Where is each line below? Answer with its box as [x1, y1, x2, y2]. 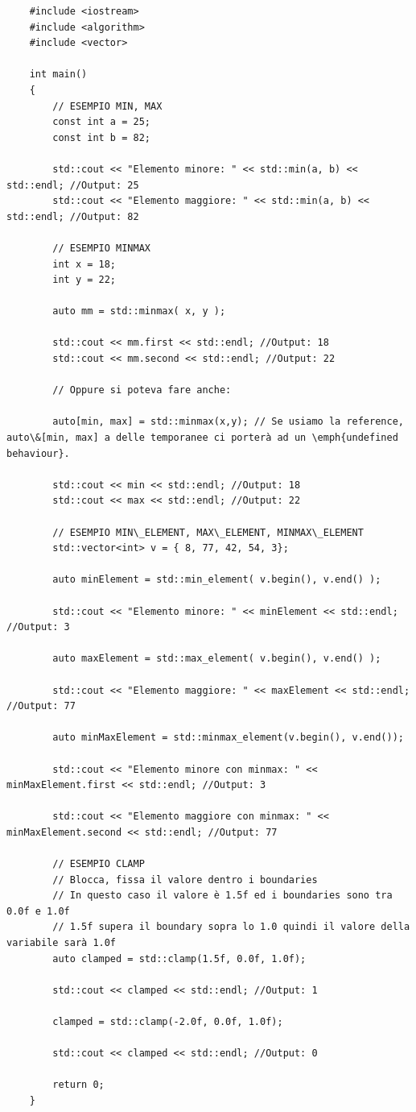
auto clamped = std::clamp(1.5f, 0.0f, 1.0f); [52, 952, 307, 965]
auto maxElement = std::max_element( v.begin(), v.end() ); [52, 653, 381, 665]
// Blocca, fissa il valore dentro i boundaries [52, 873, 318, 886]
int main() [29, 68, 88, 81]
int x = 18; [52, 258, 117, 270]
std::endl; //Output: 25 [6, 179, 139, 191]
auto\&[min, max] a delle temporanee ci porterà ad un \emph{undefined [6, 432, 398, 444]
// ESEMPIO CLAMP [52, 858, 145, 870]
